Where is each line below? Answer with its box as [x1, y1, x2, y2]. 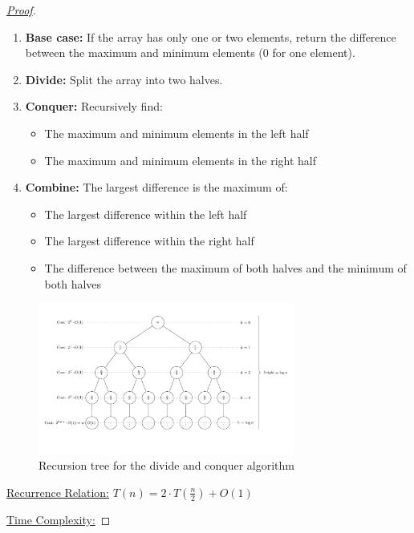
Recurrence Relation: [6, 483, 110, 500]
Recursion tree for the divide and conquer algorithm [39, 457, 294, 474]
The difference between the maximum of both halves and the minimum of [44, 259, 407, 276]
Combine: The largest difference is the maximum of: [25, 179, 288, 196]
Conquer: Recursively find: [25, 98, 163, 115]
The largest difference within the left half [44, 205, 247, 222]
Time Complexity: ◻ [6, 511, 111, 527]
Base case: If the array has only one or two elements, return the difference [25, 28, 396, 45]
